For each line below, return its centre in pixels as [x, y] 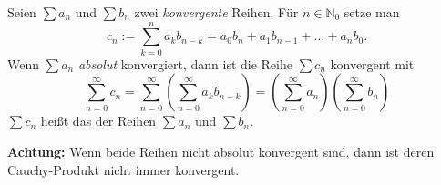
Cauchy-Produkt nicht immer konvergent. [123, 169]
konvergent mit [372, 63]
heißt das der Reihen [98, 121]
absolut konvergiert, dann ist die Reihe [185, 63]
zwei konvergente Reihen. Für [216, 12]
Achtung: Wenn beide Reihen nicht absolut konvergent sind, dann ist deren [221, 151]
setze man [372, 12]
